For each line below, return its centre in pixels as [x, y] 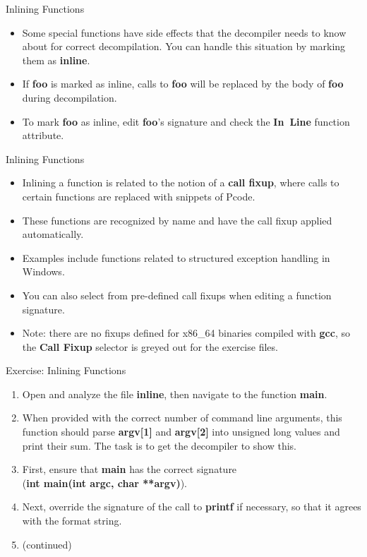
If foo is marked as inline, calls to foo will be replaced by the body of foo [183, 84]
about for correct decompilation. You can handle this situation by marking [184, 46]
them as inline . [56, 60]
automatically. [53, 234]
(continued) [47, 544]
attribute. [43, 135]
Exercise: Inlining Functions [66, 370]
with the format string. [72, 521]
